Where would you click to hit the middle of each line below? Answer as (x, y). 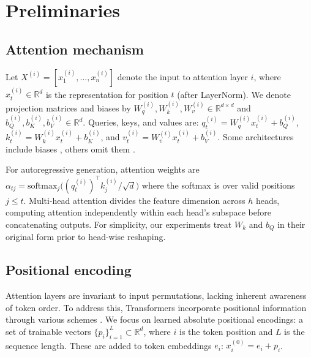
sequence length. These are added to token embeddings (109, 345)
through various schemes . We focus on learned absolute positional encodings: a (154, 319)
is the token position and (226, 331)
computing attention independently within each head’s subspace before (138, 212)
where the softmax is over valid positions (218, 185)
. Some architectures (256, 137)
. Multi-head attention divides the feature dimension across (134, 200)
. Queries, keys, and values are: (141, 122)
